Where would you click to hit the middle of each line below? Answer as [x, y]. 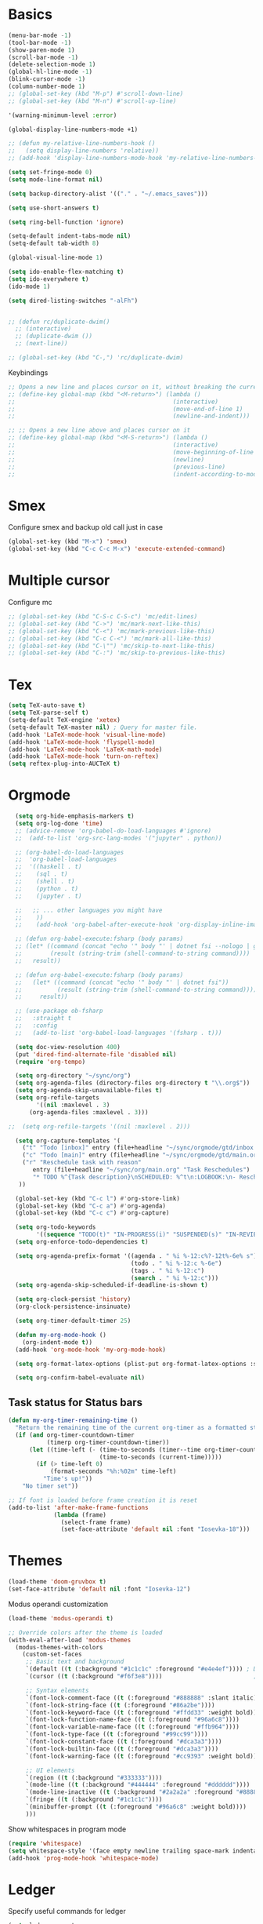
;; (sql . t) [41, 874]
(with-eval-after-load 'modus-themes [70, 1640]
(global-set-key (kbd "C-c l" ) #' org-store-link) [97, 1198]
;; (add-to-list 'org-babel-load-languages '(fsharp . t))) [119, 1033]
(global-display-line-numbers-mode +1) [73, 129]
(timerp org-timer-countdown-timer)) [108, 1442]
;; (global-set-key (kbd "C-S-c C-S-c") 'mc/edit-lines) [103, 617]
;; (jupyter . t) [49, 896]
